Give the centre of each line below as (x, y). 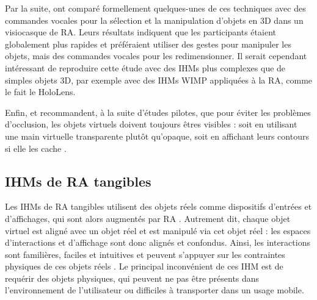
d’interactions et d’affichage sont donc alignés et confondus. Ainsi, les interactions (158, 242)
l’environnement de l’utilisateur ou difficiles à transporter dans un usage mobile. (155, 290)
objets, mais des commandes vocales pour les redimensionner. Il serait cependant (156, 56)
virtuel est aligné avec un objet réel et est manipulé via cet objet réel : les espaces (158, 230)
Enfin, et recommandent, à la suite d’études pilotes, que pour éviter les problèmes (158, 112)
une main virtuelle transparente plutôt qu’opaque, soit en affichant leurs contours (157, 136)
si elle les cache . (36, 148)
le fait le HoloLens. (40, 92)
